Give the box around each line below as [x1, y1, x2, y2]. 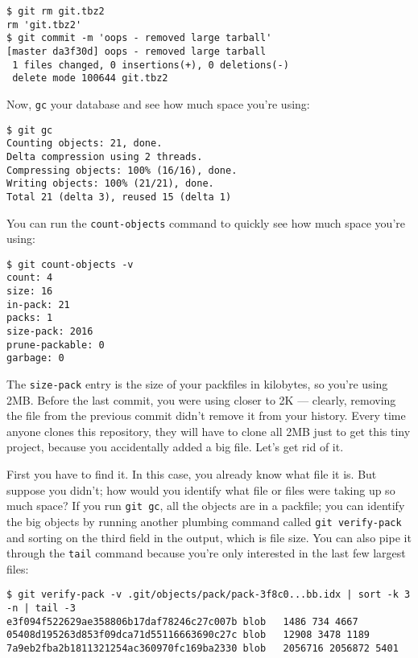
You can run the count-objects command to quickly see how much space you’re [6, 214, 405, 231]
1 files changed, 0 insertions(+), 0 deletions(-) [12, 59, 289, 71]
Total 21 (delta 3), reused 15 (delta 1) [6, 191, 232, 203]
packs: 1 [6, 312, 53, 324]
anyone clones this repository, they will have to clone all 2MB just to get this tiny [6, 422, 411, 439]
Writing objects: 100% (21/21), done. [6, 178, 214, 190]
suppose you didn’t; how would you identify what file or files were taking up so [6, 481, 395, 498]
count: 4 [6, 272, 53, 284]
